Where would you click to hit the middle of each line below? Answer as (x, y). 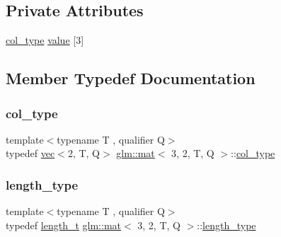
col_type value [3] (45, 40)
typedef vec (30, 153)
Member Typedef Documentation (131, 78)
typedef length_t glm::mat (63, 225)
